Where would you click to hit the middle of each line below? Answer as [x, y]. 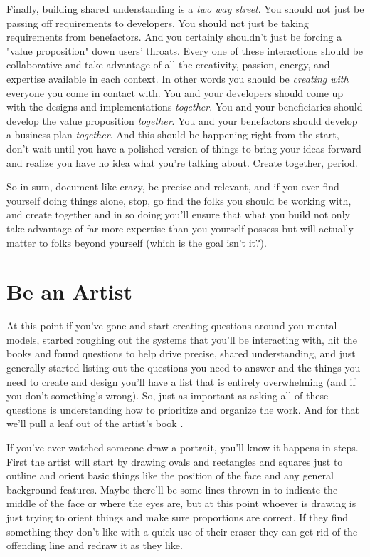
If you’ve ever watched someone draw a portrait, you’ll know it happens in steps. [183, 447]
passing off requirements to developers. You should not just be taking [158, 22]
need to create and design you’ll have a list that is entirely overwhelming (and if [181, 381]
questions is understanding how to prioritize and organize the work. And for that [183, 409]
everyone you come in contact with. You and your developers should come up [175, 92]
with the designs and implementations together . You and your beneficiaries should [185, 107]
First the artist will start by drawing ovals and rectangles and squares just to [175, 461]
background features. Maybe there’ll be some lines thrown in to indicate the [172, 489]
